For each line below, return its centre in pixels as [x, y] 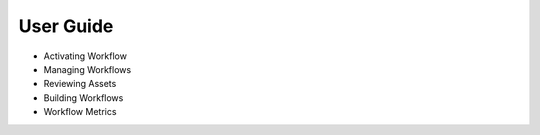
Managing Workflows [87, 69]
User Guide [66, 26]
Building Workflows [83, 97]
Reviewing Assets [80, 84]
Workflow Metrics [80, 112]
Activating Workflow [85, 56]
